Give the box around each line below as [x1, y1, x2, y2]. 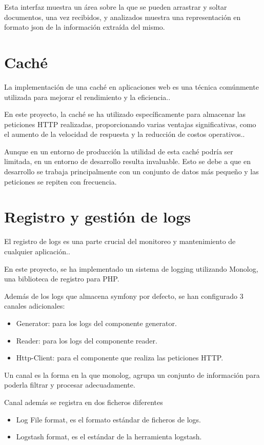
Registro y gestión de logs [4, 206, 191, 227]
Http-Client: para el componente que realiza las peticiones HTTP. [16, 352, 224, 363]
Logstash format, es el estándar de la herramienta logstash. [16, 431, 202, 442]
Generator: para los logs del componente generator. [16, 317, 177, 328]
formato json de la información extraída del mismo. [4, 22, 165, 32]
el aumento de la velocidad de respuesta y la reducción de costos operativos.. [4, 129, 245, 139]
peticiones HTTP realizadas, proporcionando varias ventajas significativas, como [4, 118, 256, 129]
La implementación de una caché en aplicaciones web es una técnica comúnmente [4, 81, 259, 92]
